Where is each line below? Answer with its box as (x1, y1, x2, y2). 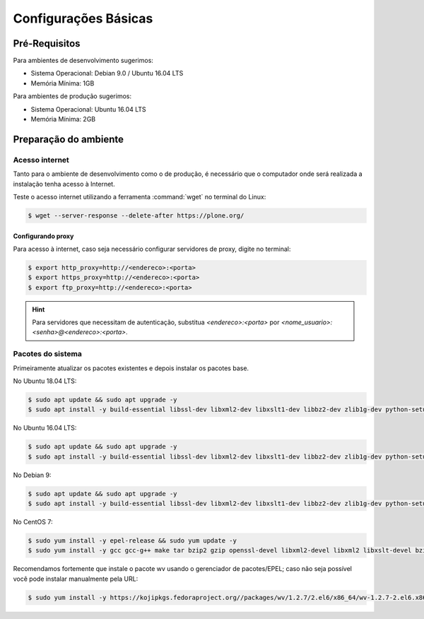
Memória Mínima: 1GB (30, 78, 95, 88)
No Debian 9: (13, 471, 52, 479)
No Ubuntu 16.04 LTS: (13, 424, 77, 432)
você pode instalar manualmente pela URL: (13, 574, 139, 583)
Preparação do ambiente (13, 133, 124, 145)
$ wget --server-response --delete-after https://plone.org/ (28, 211, 245, 219)
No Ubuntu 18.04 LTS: (13, 377, 77, 385)
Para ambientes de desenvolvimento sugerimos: (13, 57, 153, 65)
